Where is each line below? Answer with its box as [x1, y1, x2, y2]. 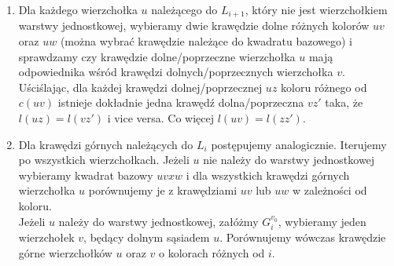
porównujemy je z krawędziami [88, 182, 238, 199]
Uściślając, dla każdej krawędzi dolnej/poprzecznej [18, 78, 263, 95]
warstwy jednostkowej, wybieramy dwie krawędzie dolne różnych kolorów [18, 17, 370, 34]
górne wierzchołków [18, 244, 112, 261]
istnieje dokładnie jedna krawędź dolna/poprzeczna [57, 94, 304, 111]
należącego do [151, 2, 218, 17]
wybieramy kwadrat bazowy [18, 166, 153, 183]
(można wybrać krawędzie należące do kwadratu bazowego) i [60, 33, 352, 49]
